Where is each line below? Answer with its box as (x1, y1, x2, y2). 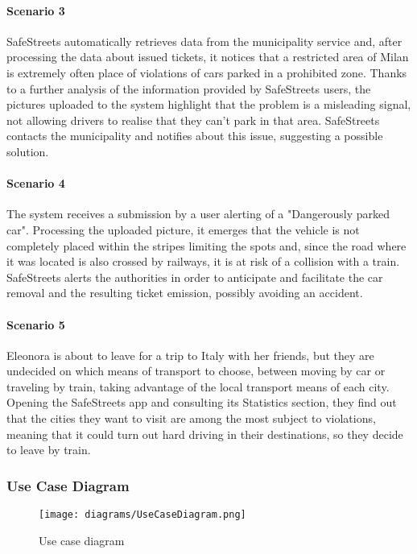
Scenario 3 (6, 2, 65, 19)
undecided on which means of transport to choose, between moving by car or (6, 362, 386, 379)
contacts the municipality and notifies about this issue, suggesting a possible (6, 127, 383, 144)
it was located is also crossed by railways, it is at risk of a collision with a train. (6, 253, 400, 270)
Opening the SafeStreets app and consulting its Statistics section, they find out (6, 394, 397, 411)
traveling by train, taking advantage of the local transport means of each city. (6, 378, 390, 395)
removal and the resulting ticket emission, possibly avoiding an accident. (6, 284, 363, 301)
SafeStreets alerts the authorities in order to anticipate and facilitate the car (6, 268, 383, 285)
